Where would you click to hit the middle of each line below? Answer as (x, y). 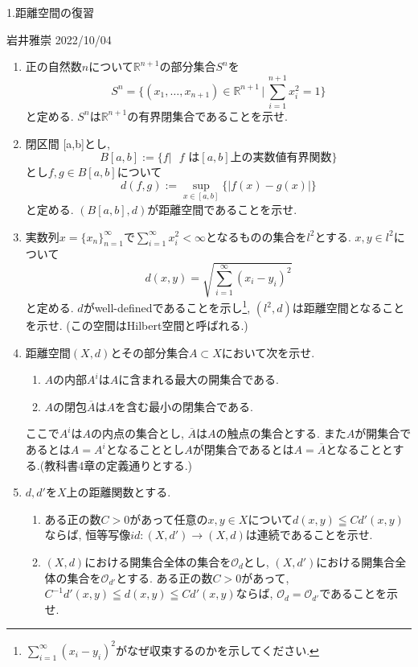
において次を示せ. (268, 352)
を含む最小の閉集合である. (184, 406)
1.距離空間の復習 (50, 12)
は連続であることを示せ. (309, 535)
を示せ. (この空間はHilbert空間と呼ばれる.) (137, 325)
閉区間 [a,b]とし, (68, 143)
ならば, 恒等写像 (88, 535)
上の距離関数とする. (119, 492)
